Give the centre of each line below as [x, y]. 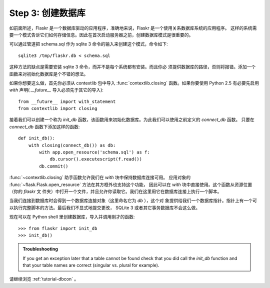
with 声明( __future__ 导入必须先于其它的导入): [56, 90]
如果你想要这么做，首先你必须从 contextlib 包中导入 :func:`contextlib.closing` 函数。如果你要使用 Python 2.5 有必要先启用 [134, 83]
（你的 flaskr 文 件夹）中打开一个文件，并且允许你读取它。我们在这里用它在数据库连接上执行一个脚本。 [115, 191]
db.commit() [54, 166]
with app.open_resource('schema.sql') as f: [94, 152]
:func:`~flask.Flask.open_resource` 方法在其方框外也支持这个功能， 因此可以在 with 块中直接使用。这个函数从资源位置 [131, 184]
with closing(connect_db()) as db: [72, 145]
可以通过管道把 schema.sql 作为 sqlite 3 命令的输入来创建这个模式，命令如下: [89, 44]
